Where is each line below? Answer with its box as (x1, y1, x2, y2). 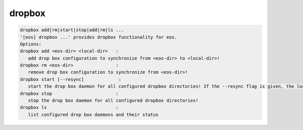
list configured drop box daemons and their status (28, 111, 159, 117)
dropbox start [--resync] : (20, 76, 121, 82)
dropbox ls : (20, 105, 119, 110)
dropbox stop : (20, 91, 119, 96)
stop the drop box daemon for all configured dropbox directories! (28, 98, 199, 103)
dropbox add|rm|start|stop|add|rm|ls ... (20, 27, 124, 33)
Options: (20, 41, 42, 47)
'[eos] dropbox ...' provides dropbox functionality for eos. (20, 34, 177, 40)
